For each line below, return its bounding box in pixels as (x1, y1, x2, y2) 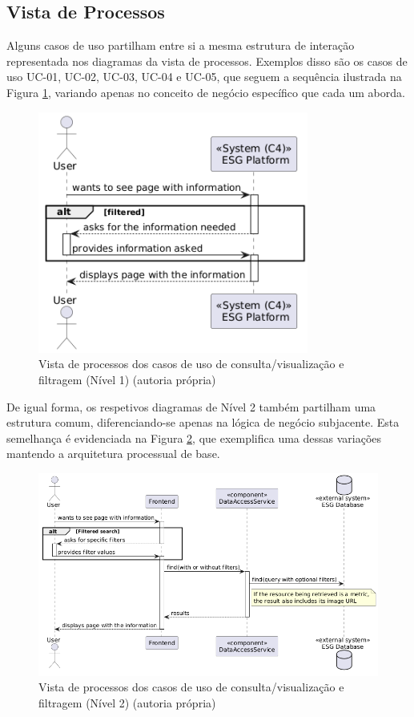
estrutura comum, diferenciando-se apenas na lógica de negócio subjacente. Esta (6, 414, 400, 431)
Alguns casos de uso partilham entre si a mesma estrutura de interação (6, 37, 355, 54)
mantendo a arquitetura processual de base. (6, 445, 220, 462)
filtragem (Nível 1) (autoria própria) (38, 371, 216, 388)
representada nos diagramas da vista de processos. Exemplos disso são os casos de (6, 52, 408, 69)
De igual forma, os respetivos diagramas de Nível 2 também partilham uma (6, 398, 376, 415)
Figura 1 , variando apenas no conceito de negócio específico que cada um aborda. (6, 83, 405, 100)
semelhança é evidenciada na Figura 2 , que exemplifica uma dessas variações (6, 429, 382, 446)
